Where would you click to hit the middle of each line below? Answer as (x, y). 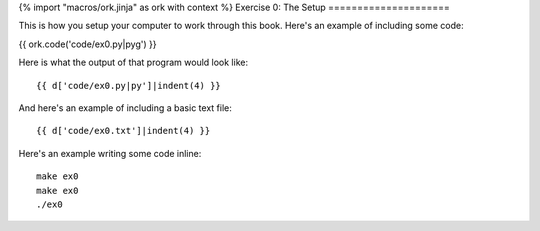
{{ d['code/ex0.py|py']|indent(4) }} (129, 85)
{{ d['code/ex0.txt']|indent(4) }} (123, 131)
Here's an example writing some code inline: (110, 153)
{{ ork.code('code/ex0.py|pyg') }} (87, 44)
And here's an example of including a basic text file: (125, 107)
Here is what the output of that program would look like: (133, 62)
